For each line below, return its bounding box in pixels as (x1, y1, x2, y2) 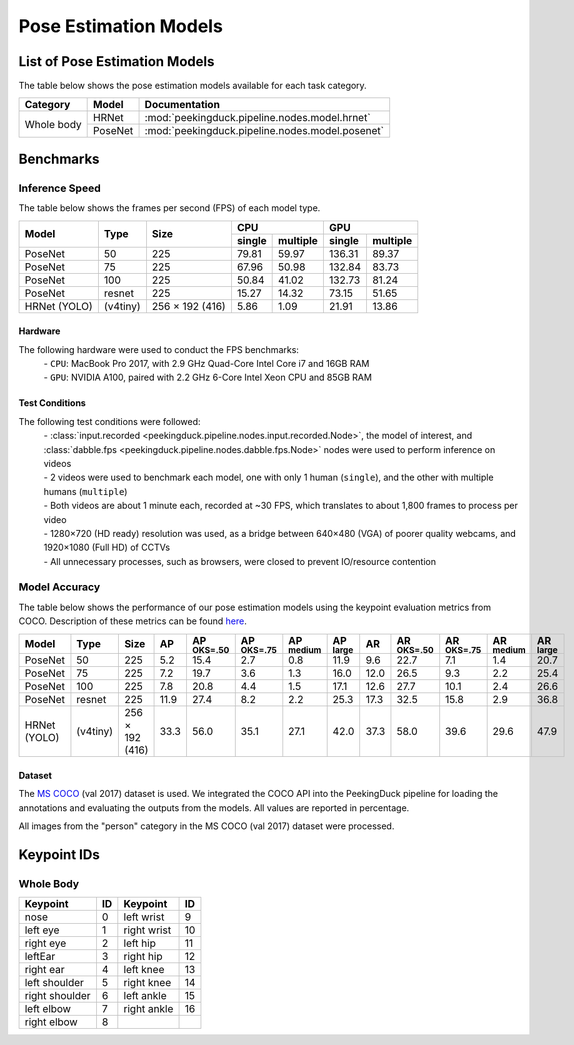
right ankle (123, 1002, 174, 1016)
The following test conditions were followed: (18, 415, 201, 427)
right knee (123, 976, 172, 990)
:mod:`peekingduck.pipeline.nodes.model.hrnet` (144, 111, 371, 125)
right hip (123, 950, 163, 964)
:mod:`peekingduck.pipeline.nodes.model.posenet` (144, 124, 385, 138)
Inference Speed (18, 181, 101, 195)
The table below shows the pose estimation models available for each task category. (18, 80, 367, 92)
